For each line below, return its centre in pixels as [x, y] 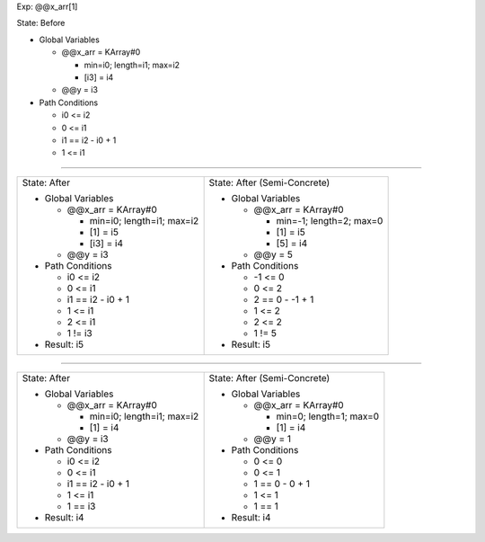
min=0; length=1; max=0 [328, 416]
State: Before [41, 23]
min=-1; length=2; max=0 [330, 220]
